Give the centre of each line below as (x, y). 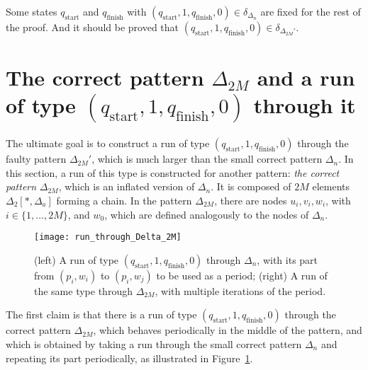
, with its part (288, 259)
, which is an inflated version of (127, 186)
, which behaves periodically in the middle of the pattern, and (228, 330)
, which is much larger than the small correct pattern (207, 159)
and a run (306, 77)
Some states (32, 11)
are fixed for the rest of (311, 11)
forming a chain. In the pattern (124, 200)
